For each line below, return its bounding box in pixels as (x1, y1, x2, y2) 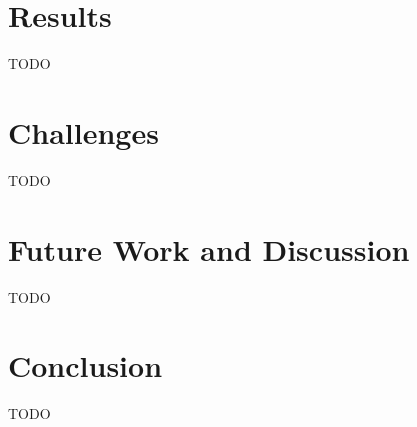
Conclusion (8, 345, 163, 386)
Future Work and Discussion (8, 228, 410, 269)
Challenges (8, 111, 159, 152)
